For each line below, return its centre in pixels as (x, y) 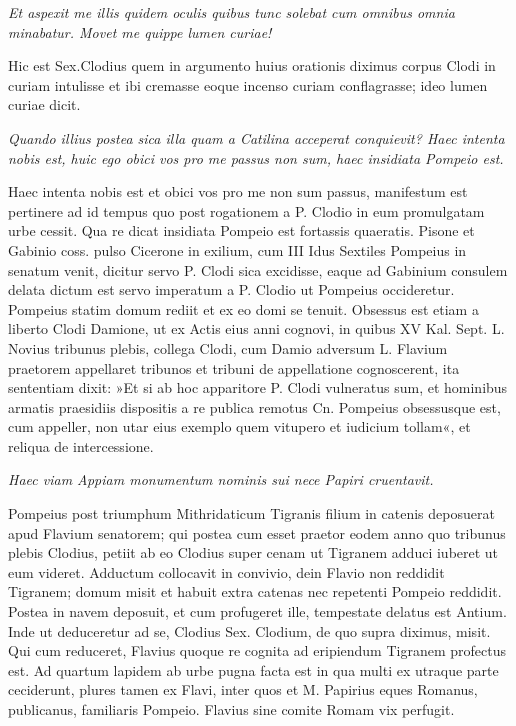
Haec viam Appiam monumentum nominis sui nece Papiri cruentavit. (221, 479)
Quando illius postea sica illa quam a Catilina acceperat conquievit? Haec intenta (256, 137)
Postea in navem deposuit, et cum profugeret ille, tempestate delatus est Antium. (257, 611)
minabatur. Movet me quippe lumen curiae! (140, 31)
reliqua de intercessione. (81, 445)
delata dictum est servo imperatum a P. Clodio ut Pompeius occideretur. (231, 289)
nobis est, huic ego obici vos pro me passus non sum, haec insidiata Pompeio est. (256, 157)
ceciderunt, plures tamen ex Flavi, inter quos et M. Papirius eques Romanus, (243, 689)
